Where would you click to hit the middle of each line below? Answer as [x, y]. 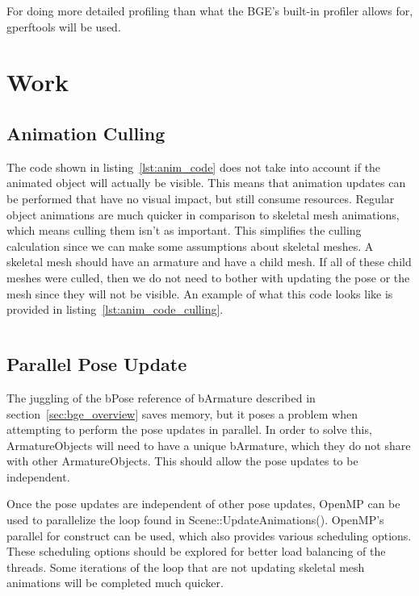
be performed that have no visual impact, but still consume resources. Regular [201, 198]
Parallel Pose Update [97, 364]
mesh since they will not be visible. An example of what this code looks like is [200, 293]
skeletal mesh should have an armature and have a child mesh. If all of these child [209, 262]
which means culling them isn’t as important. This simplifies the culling [184, 230]
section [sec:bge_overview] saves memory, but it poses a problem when [182, 413]
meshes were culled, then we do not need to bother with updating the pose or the [208, 277]
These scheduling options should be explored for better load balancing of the [196, 551]
